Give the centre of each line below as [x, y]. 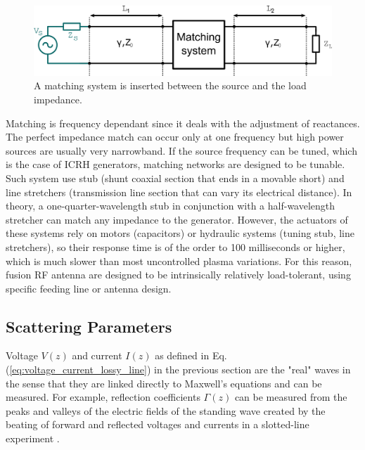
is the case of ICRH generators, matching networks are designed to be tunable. [175, 164]
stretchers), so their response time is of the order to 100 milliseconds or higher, [175, 246]
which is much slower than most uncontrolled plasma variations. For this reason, [179, 261]
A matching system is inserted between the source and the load [170, 85]
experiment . [33, 438]
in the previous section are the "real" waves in [252, 369]
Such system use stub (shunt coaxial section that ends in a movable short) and [175, 178]
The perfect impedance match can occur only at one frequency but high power [175, 137]
